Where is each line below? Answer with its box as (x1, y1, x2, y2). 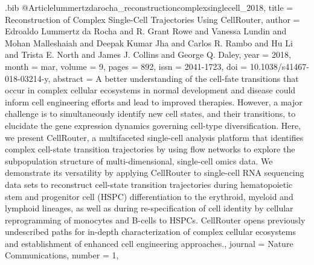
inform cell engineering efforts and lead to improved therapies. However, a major (5, 95, 303, 108)
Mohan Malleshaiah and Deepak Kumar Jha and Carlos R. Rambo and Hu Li (5, 36, 293, 49)
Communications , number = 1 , (5, 249, 119, 261)
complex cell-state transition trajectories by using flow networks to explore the (5, 143, 295, 155)
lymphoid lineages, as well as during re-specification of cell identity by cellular (5, 202, 293, 214)
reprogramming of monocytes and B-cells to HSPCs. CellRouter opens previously (5, 213, 306, 226)
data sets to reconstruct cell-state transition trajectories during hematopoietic (5, 178, 293, 190)
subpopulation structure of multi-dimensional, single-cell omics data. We (5, 154, 273, 167)
